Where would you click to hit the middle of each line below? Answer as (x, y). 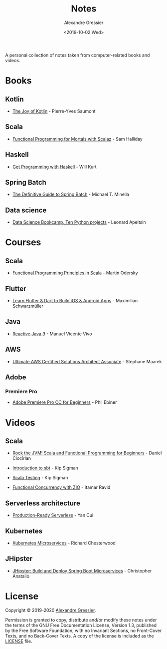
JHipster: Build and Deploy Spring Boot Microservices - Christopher (82, 570)
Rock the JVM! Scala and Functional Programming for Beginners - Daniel (87, 453)
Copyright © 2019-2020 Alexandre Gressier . (51, 610)
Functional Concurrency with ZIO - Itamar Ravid (61, 487)
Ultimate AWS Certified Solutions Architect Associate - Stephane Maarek (87, 361)
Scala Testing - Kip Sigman (40, 478)
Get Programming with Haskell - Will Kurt (54, 167)
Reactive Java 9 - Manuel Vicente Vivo (52, 334)
